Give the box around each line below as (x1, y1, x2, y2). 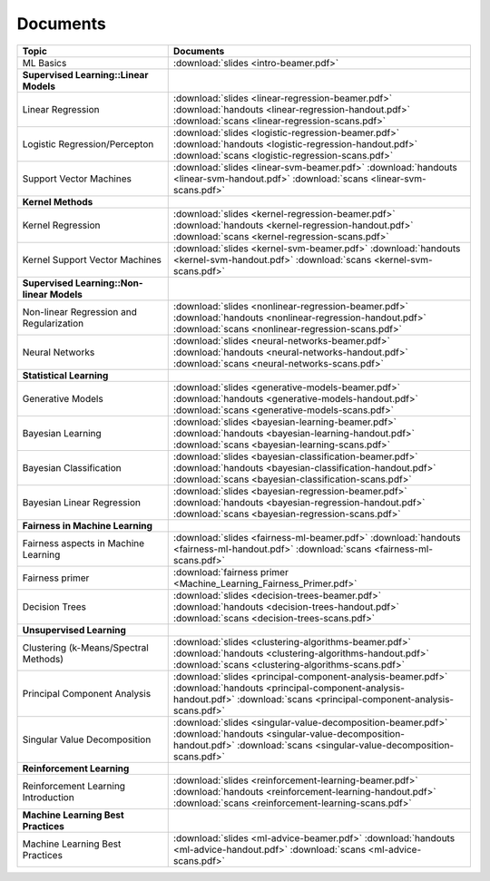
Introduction (22, 790, 74, 803)
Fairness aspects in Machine (22, 536, 145, 549)
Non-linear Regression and (22, 305, 138, 318)
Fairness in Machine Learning (22, 519, 153, 532)
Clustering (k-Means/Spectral (22, 641, 149, 653)
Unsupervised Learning (22, 623, 127, 636)
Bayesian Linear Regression (22, 495, 141, 508)
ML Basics (22, 56, 67, 69)
